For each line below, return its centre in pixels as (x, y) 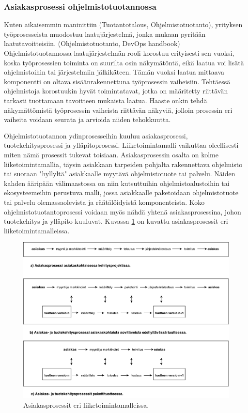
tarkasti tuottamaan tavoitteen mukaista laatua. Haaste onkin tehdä (106, 100)
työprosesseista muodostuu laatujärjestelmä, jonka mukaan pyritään (105, 34)
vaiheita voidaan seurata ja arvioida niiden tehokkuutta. (87, 119)
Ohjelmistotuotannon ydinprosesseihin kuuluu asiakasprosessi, (96, 135)
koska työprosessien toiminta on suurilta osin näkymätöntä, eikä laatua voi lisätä (124, 62)
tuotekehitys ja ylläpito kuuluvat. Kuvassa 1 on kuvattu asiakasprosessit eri (116, 221)
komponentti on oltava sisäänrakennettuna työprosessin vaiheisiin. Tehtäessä (117, 81)
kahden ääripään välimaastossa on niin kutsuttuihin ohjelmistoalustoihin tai (117, 183)
